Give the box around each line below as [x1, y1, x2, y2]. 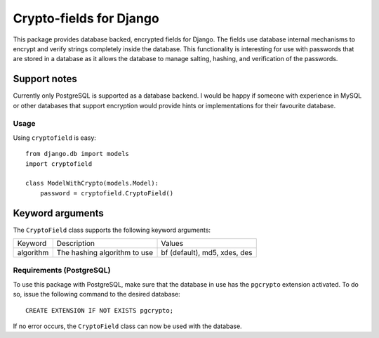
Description [56, 239, 95, 249]
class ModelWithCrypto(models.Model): [25, 179, 159, 188]
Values [161, 239, 184, 249]
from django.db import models [25, 150, 130, 158]
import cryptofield [25, 160, 93, 168]
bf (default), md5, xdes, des [161, 248, 253, 258]
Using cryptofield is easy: [13, 134, 96, 142]
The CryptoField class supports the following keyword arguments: [13, 226, 211, 234]
